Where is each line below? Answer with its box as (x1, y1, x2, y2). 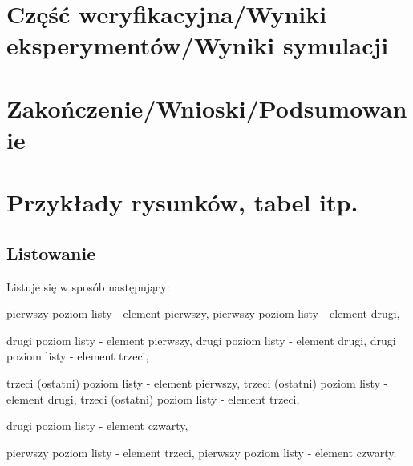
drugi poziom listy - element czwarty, (6, 417, 188, 434)
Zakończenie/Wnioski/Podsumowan (6, 91, 407, 124)
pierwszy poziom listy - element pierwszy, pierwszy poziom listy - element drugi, (6, 305, 400, 322)
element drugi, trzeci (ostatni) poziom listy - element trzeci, (6, 390, 300, 407)
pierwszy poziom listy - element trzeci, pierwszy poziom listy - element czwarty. (6, 444, 397, 460)
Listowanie (6, 240, 96, 265)
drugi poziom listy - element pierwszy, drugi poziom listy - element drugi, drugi (6, 331, 396, 348)
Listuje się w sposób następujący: (6, 278, 170, 295)
